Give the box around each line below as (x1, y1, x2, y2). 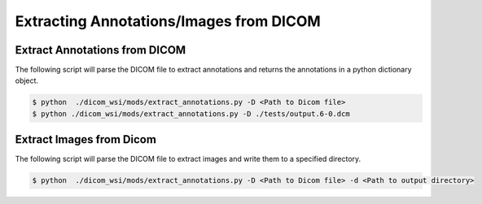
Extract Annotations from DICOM (15, 43, 186, 57)
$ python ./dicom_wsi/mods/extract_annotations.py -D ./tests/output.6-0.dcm (32, 109, 350, 118)
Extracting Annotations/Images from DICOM (15, 12, 321, 30)
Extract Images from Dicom (15, 132, 156, 146)
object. (15, 76, 39, 85)
